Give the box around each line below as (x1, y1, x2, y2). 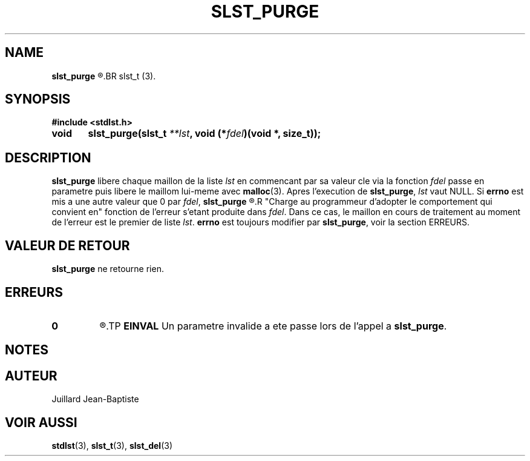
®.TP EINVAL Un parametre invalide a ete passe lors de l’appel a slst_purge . (99, 319, 447, 332)
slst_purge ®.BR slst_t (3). (51, 70, 156, 81)
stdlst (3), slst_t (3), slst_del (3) (51, 440, 173, 451)
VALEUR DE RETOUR (5, 237, 130, 253)
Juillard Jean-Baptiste (51, 394, 139, 405)
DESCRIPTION (5, 150, 91, 165)
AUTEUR (5, 368, 57, 383)
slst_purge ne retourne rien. (51, 264, 164, 274)
